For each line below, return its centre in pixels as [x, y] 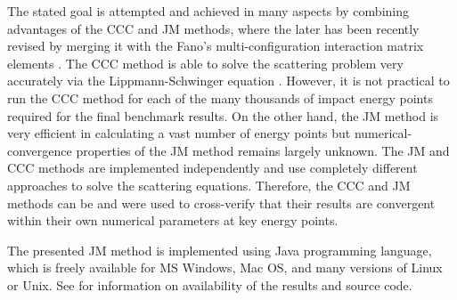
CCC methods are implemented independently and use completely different [212, 168]
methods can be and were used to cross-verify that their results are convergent [221, 203]
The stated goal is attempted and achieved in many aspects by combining [208, 11]
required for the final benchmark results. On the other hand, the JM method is [223, 115]
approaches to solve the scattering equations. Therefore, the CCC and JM [209, 185]
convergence [40, 150]
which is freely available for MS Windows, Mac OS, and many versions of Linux [225, 268]
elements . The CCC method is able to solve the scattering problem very [205, 63]
